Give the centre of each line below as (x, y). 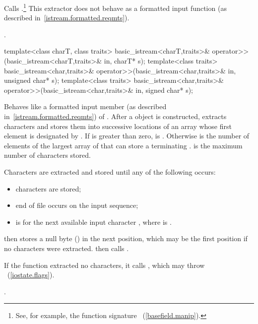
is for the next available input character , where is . (94, 222)
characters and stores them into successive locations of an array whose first (118, 126)
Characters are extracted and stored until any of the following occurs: (110, 171)
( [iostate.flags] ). (31, 275)
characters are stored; (48, 188)
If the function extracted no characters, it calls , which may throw (104, 265)
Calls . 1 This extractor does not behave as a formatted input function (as (115, 7)
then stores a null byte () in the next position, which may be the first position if (126, 238)
